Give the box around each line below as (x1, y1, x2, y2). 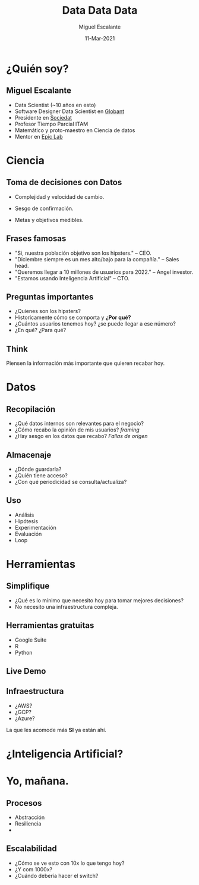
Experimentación (14, 524, 56, 531)
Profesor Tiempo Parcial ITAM (14, 120, 89, 127)
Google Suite (14, 636, 47, 643)
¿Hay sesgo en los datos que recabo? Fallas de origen (14, 433, 148, 440)
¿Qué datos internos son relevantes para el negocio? (14, 420, 144, 427)
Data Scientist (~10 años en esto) (14, 101, 96, 108)
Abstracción (14, 814, 45, 821)
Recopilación (6, 404, 56, 414)
